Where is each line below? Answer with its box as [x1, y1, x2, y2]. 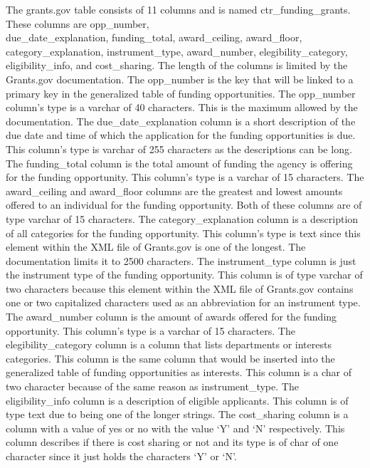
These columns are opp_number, [6, 16, 149, 31]
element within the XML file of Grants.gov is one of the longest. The [6, 239, 306, 254]
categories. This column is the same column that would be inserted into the [6, 350, 335, 365]
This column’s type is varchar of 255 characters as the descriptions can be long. [6, 141, 352, 156]
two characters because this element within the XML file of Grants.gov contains [6, 281, 354, 296]
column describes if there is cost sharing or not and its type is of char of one [6, 435, 339, 449]
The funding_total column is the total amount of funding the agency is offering [6, 155, 353, 170]
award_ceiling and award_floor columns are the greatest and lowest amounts [6, 183, 343, 198]
